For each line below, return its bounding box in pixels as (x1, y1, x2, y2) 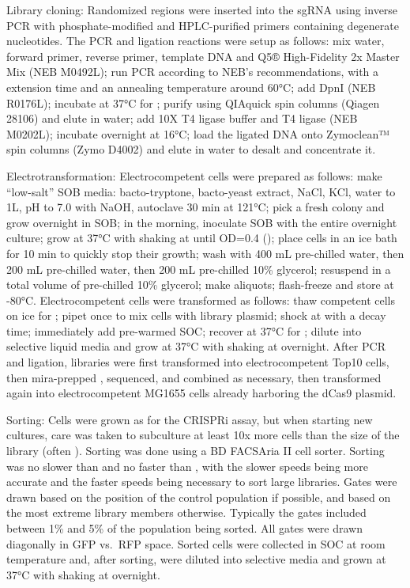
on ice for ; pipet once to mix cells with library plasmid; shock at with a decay (6, 307, 386, 324)
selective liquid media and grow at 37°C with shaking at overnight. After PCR (6, 338, 386, 355)
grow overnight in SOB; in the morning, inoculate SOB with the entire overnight (6, 214, 397, 230)
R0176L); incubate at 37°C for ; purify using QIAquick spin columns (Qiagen (6, 94, 380, 111)
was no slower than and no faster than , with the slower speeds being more (6, 457, 368, 474)
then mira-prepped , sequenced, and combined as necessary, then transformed (6, 369, 382, 385)
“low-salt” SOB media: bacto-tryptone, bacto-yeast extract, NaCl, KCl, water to (6, 183, 396, 199)
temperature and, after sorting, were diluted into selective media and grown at (6, 551, 386, 567)
